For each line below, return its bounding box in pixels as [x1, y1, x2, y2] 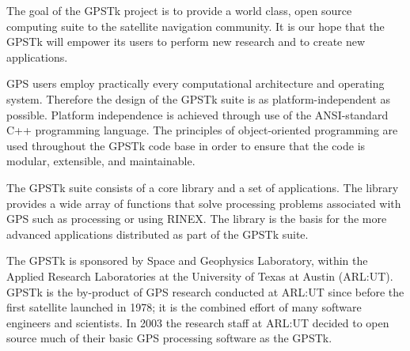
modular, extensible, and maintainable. [6, 153, 196, 169]
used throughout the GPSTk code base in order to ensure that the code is [6, 137, 366, 153]
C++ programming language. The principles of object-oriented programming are [6, 122, 398, 138]
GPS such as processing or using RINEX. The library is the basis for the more [6, 210, 387, 227]
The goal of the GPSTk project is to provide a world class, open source [6, 2, 352, 18]
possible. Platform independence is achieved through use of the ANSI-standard [6, 106, 389, 123]
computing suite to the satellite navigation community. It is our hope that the [6, 17, 385, 34]
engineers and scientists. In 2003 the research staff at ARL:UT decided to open [6, 314, 389, 330]
